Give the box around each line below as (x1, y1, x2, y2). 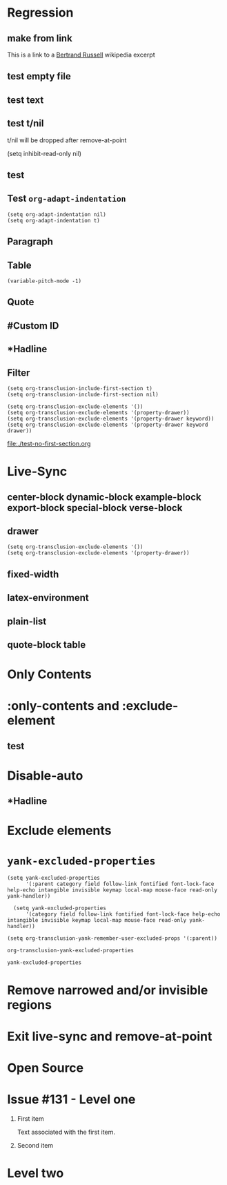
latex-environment (7, 592, 89, 604)
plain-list (7, 615, 47, 627)
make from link (7, 32, 72, 44)
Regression (7, 5, 74, 21)
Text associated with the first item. (17, 1128, 116, 1136)
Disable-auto (7, 768, 83, 783)
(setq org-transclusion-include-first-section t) (7, 385, 153, 392)
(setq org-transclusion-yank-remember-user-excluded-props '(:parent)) (7, 935, 217, 942)
